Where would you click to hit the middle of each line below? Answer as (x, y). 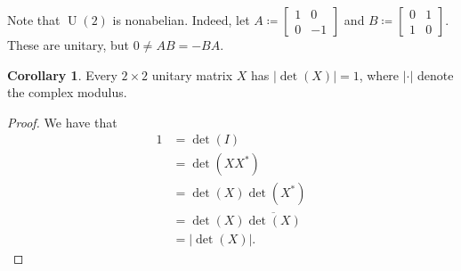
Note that (34, 20)
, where (379, 74)
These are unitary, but (69, 45)
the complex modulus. (67, 92)
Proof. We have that (62, 122)
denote (436, 74)
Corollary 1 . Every (62, 74)
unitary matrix (192, 74)
